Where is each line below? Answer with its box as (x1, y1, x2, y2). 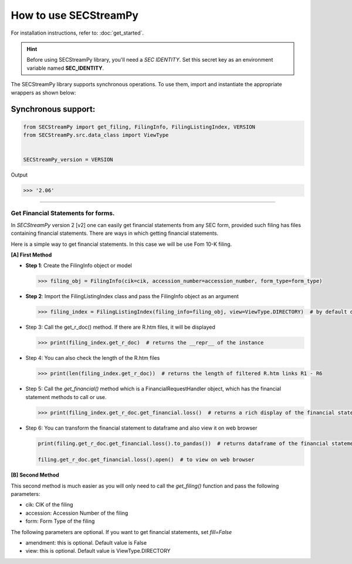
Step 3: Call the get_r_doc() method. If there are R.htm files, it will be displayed (25, 323, 215, 331)
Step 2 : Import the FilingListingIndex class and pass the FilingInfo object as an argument (25, 293, 239, 300)
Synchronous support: (11, 104, 96, 114)
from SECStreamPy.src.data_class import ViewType (23, 131, 169, 138)
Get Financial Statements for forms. (11, 209, 115, 217)
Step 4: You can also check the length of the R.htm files (25, 354, 160, 362)
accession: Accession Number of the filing (25, 509, 128, 516)
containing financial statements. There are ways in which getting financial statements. (11, 229, 219, 237)
